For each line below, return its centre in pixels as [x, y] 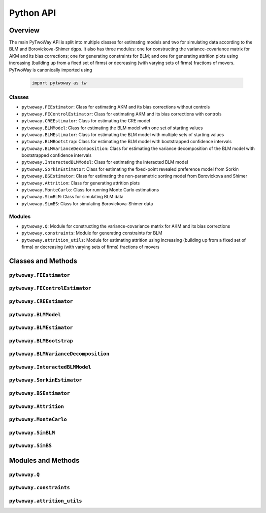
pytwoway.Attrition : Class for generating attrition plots [81, 183]
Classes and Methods [43, 261]
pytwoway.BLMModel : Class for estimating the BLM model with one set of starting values [112, 128]
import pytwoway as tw [59, 83]
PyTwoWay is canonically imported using [50, 70]
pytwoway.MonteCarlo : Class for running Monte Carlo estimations [90, 190]
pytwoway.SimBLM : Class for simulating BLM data [72, 197]
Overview [24, 30]
